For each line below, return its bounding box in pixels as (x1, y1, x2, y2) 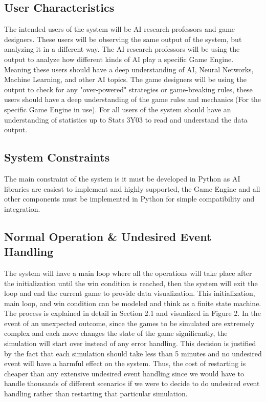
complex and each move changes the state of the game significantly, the (4, 328, 228, 338)
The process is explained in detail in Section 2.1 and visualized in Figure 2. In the (4, 308, 261, 318)
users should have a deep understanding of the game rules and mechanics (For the (4, 94, 261, 105)
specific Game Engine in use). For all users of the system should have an (4, 104, 231, 114)
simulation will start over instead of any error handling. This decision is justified (4, 338, 256, 349)
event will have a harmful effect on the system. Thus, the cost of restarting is (4, 358, 246, 369)
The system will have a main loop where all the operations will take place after (4, 267, 252, 278)
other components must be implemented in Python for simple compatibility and (4, 193, 255, 204)
